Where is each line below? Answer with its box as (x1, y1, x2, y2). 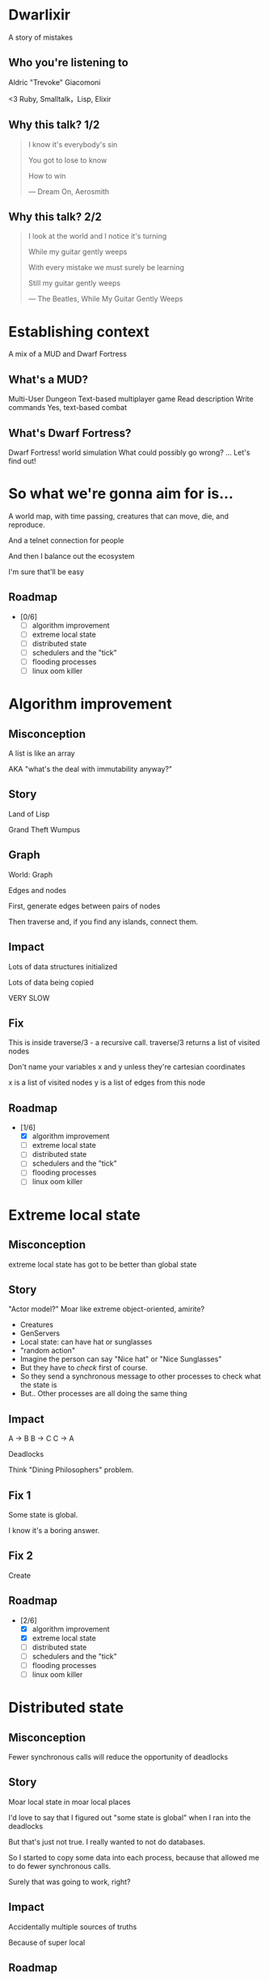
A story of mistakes (8, 32, 74, 42)
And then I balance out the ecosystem (8, 551, 135, 561)
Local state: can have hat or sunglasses (19, 1337, 153, 1347)
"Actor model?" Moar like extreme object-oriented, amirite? (8, 1304, 205, 1314)
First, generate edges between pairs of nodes (8, 900, 161, 911)
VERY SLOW (8, 993, 50, 1002)
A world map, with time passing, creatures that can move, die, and (8, 511, 229, 521)
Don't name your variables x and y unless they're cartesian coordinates (8, 1062, 246, 1072)
